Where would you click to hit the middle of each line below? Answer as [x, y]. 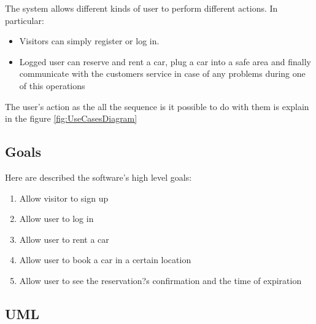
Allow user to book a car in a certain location [105, 260]
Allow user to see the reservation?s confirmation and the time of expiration [160, 280]
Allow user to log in [56, 219]
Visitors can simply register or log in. [89, 41]
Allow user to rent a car [64, 239]
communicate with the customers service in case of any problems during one [162, 73]
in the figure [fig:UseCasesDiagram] [71, 118]
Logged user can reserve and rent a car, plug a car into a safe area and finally [165, 61]
